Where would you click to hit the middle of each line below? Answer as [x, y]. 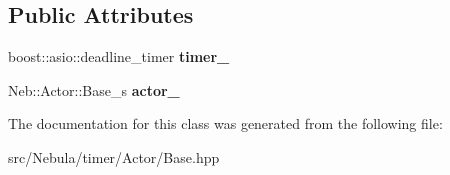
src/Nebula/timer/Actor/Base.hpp [114, 156]
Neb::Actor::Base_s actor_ [94, 89]
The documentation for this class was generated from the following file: [225, 123]
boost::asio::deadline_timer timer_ [119, 56]
